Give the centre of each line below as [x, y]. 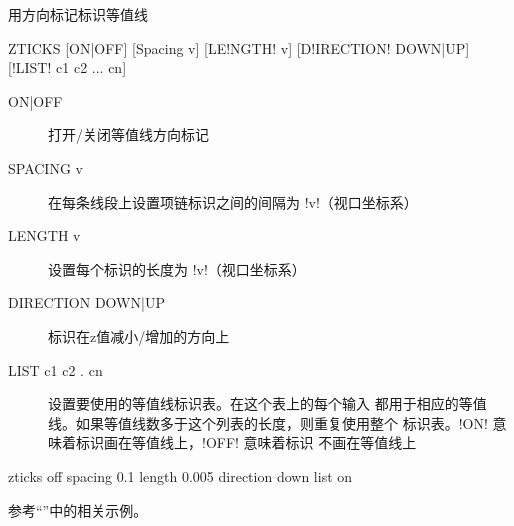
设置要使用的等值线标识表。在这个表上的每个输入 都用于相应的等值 [267, 403]
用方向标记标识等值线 [78, 14]
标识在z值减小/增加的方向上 [139, 335]
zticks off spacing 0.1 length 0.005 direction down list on [180, 475]
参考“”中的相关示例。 [78, 509]
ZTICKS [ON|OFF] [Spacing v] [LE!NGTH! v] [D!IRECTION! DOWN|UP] [239, 47]
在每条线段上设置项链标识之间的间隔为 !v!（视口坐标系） [233, 201]
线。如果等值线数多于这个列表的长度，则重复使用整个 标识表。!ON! [268, 422]
